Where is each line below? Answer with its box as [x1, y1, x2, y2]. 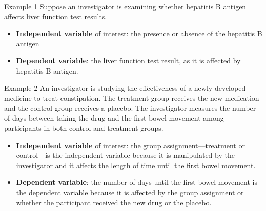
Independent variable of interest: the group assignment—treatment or [16, 139, 245, 150]
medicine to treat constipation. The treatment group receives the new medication [4, 92, 259, 103]
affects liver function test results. [4, 11, 107, 21]
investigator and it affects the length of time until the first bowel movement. [16, 159, 256, 170]
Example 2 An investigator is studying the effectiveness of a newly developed [4, 82, 246, 93]
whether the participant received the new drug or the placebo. [16, 197, 212, 207]
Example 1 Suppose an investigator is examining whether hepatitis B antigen [4, 1, 247, 11]
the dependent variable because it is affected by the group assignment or [16, 186, 244, 197]
